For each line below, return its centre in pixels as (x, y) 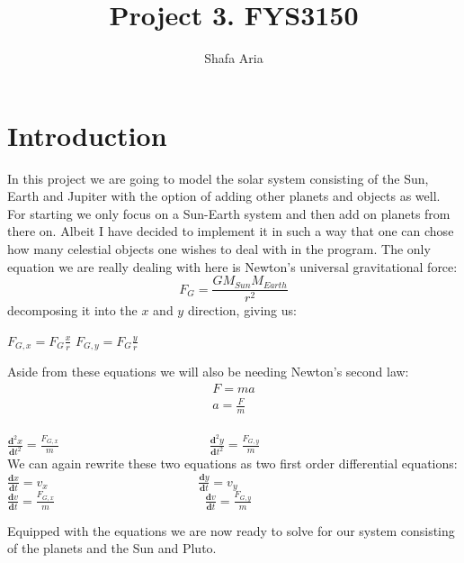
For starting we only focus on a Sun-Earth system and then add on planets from (229, 213)
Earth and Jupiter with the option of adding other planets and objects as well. (224, 196)
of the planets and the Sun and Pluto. (112, 548)
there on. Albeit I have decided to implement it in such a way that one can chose (231, 231)
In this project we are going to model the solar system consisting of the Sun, (218, 178)
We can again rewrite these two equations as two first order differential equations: (232, 463)
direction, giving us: (242, 310)
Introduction (87, 135)
